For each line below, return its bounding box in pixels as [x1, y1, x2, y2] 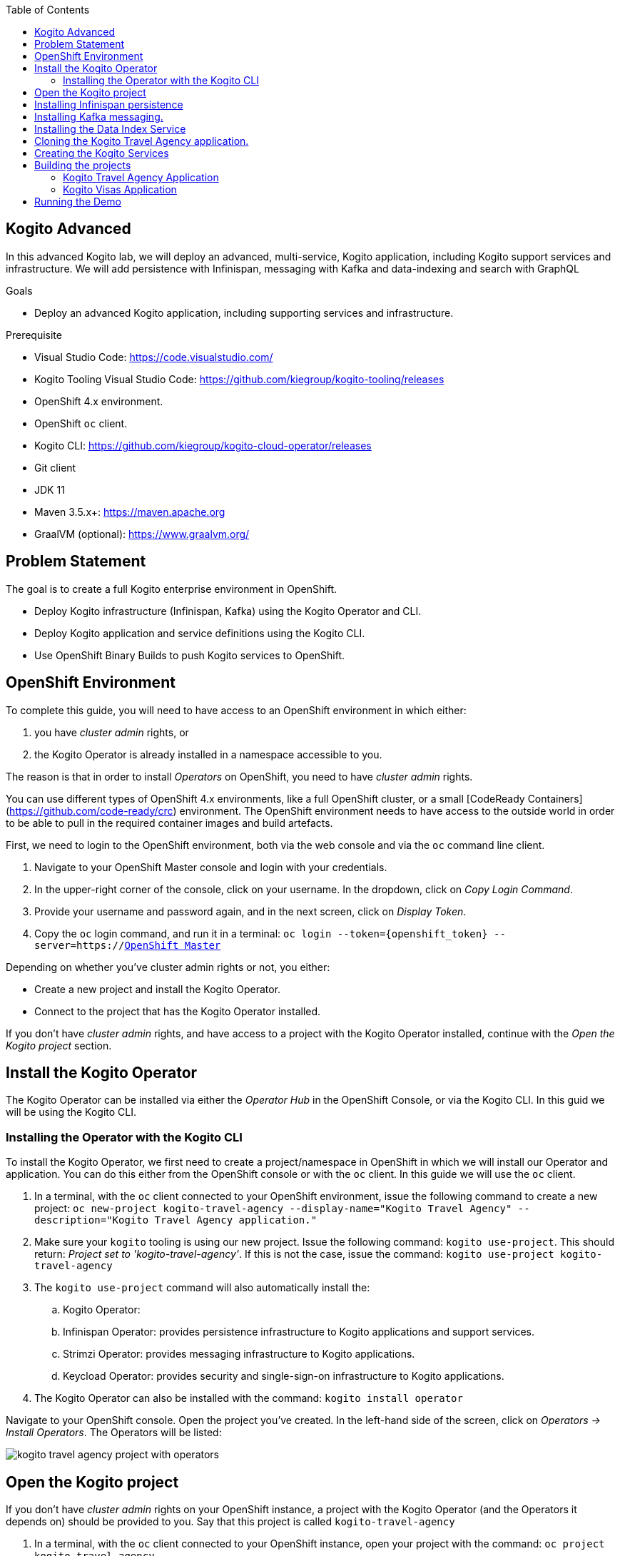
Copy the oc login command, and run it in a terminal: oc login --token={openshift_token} [34, 927, 488, 940]
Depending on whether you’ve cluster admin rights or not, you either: [6, 960, 330, 973]
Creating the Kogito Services [34, 147, 169, 159]
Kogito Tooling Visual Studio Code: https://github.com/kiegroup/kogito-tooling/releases [34, 372, 444, 385]
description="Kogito [34, 1214, 149, 1226]
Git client [34, 461, 76, 474]
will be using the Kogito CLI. [6, 1106, 136, 1119]
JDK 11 [34, 483, 65, 496]
